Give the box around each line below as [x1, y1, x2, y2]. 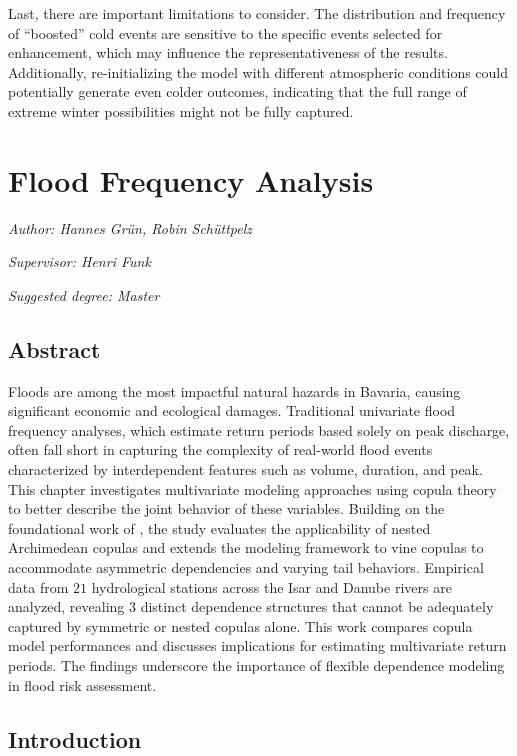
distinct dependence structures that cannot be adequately [140, 596, 494, 617]
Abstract [8, 333, 101, 364]
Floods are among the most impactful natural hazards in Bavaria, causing [8, 380, 461, 401]
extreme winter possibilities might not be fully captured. [8, 100, 354, 121]
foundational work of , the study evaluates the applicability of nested [8, 517, 431, 538]
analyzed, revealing [8, 596, 125, 617]
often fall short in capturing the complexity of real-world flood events [8, 439, 433, 460]
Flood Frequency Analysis [8, 159, 374, 200]
